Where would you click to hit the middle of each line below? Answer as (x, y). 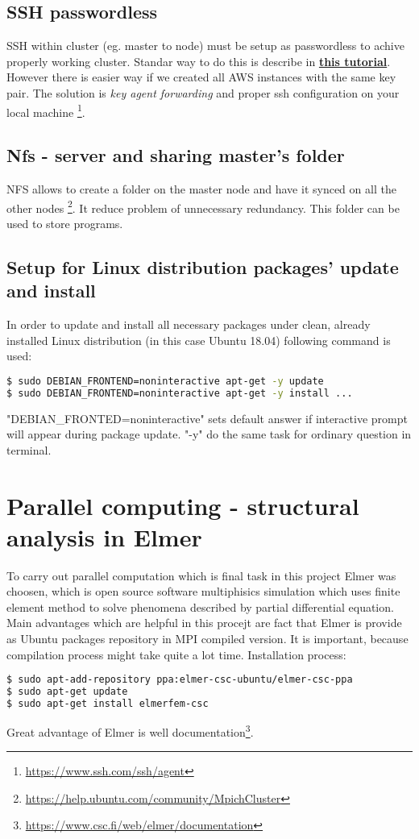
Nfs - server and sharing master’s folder (176, 155)
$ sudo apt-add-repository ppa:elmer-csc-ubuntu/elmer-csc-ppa (180, 680)
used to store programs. (65, 223)
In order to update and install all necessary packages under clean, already (189, 324)
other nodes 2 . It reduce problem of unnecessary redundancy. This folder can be (203, 206)
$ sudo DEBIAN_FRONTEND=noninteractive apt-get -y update (165, 381)
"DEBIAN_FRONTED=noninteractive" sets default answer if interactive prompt (207, 418)
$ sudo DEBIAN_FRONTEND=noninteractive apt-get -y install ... (180, 393)
